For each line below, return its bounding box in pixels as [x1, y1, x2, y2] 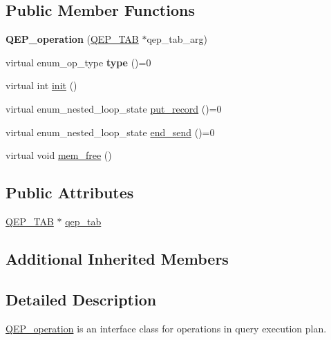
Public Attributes [6, 182, 134, 203]
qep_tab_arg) [146, 32, 208, 46]
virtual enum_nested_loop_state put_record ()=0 [6, 101, 222, 115]
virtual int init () [6, 78, 77, 93]
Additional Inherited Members [6, 247, 229, 269]
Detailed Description [6, 288, 157, 310]
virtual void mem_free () [6, 148, 112, 162]
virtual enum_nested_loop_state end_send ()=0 [6, 124, 215, 139]
